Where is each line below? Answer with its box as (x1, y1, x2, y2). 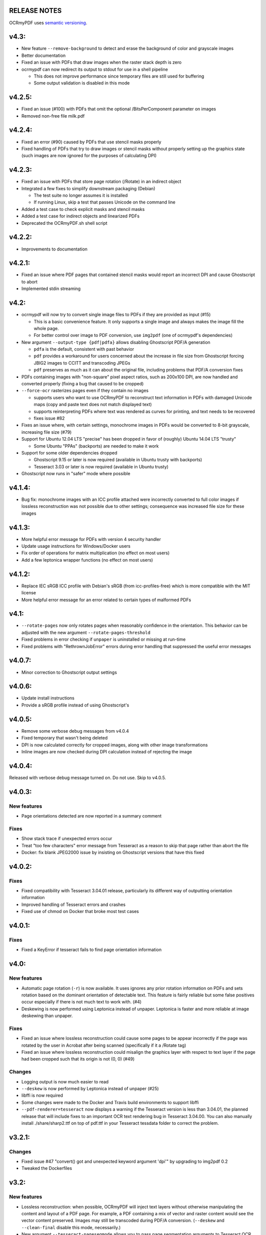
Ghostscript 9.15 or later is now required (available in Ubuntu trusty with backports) (33, 457, 202, 463)
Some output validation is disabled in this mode (33, 80, 130, 86)
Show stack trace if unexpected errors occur (21, 835, 113, 842)
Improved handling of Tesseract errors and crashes (21, 902, 126, 907)
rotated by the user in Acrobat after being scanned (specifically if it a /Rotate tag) (21, 1042, 187, 1048)
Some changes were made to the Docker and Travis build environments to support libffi (21, 1099, 199, 1105)
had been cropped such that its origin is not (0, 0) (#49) (21, 1056, 135, 1062)
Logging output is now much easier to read (21, 1078, 109, 1084)
